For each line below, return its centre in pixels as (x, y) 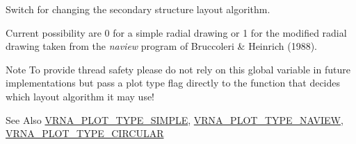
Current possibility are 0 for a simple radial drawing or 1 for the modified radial (176, 32)
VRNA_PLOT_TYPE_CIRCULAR (85, 133)
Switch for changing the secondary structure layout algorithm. (138, 9)
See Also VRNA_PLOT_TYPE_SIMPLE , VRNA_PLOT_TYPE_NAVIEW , (175, 119)
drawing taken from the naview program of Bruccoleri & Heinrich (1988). (161, 46)
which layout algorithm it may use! (80, 96)
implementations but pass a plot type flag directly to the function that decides (173, 83)
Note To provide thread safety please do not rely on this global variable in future (178, 69)
